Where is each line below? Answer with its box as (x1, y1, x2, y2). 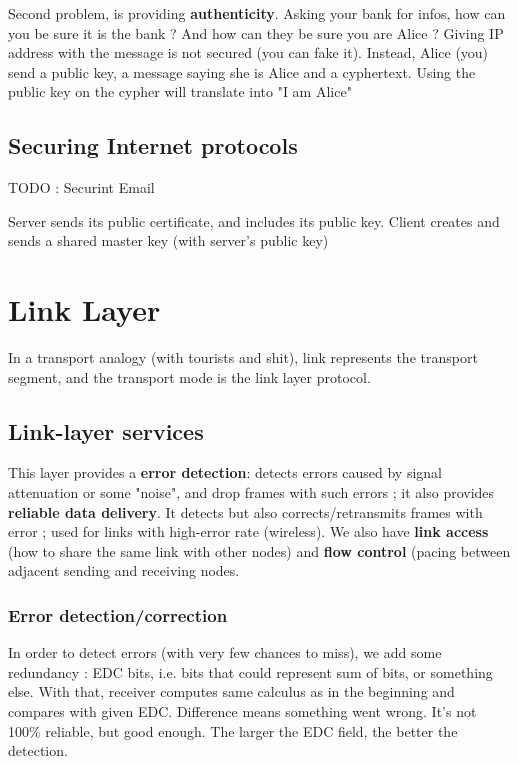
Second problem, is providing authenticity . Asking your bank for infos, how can (8, 3, 506, 23)
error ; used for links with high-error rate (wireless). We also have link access (8, 521, 489, 542)
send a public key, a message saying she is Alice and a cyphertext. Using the (8, 61, 476, 82)
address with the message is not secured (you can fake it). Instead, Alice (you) (8, 42, 489, 63)
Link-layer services (8, 415, 204, 446)
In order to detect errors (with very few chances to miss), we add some (8, 642, 442, 663)
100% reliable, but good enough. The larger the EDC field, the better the (8, 720, 458, 741)
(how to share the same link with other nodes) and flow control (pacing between (8, 540, 511, 561)
